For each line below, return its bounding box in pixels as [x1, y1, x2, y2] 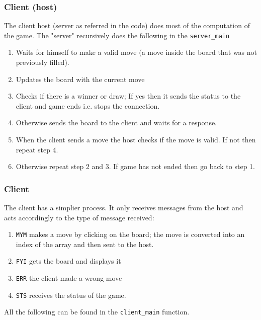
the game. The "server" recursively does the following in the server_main [4, 30, 230, 40]
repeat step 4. [16, 144, 58, 154]
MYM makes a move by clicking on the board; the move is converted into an [16, 229, 245, 239]
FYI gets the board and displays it [16, 256, 121, 266]
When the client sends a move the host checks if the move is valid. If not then [16, 134, 256, 145]
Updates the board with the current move [16, 73, 145, 84]
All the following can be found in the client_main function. [4, 306, 190, 317]
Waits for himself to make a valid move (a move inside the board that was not [16, 47, 257, 57]
